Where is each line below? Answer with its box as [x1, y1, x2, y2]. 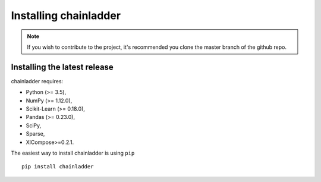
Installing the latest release [11, 62, 114, 72]
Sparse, [26, 130, 45, 137]
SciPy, [26, 122, 42, 129]
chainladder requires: [11, 77, 64, 84]
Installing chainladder [11, 9, 121, 22]
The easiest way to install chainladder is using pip [11, 149, 135, 156]
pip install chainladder [21, 164, 94, 170]
